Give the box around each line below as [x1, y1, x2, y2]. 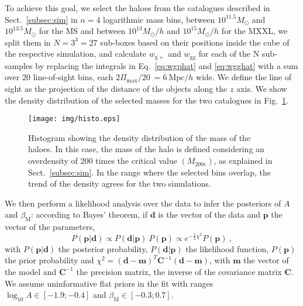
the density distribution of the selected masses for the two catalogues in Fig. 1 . [5, 94, 288, 106]
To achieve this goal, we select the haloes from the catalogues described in [5, 2, 270, 13]
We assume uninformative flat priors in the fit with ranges [5, 277, 214, 289]
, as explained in [214, 154, 273, 167]
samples [5, 59, 33, 71]
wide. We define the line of [196, 71, 292, 83]
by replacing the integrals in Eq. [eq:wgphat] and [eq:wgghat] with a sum [35, 59, 298, 71]
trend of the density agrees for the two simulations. [28, 177, 211, 190]
